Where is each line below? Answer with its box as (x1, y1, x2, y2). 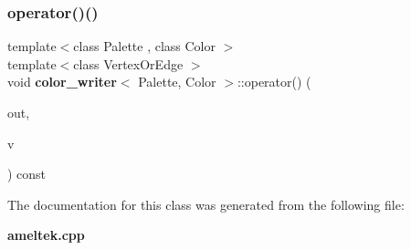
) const (7, 164, 47, 183)
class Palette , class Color (73, 36, 216, 56)
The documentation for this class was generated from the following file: (7, 194, 405, 214)
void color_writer (7, 72, 117, 91)
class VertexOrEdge (73, 54, 184, 73)
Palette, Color (138, 72, 216, 91)
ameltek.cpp (7, 225, 85, 245)
